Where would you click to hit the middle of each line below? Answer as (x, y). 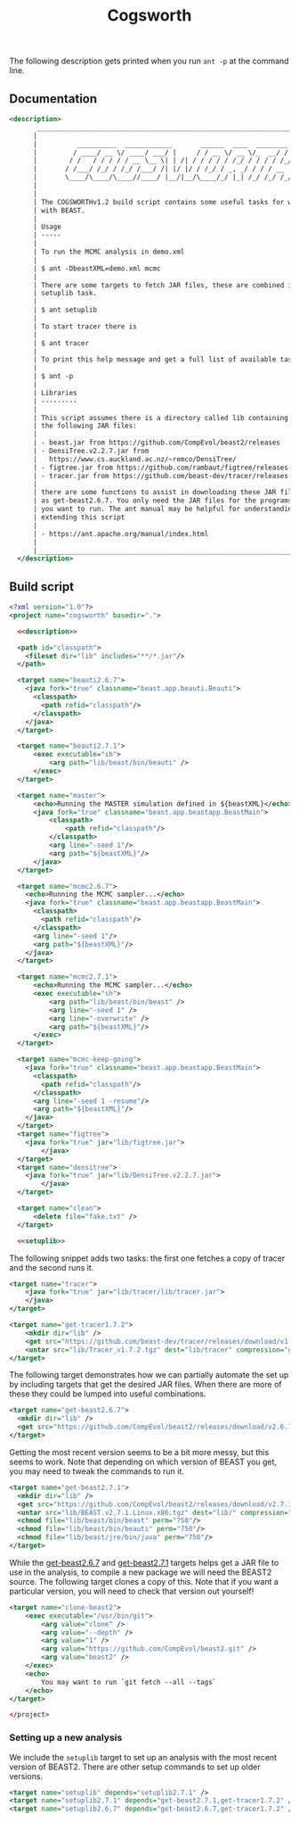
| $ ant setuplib (65, 310)
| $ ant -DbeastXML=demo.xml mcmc (97, 269)
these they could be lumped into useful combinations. (108, 1394)
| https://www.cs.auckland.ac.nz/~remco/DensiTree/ (135, 459)
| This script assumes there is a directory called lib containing (161, 418)
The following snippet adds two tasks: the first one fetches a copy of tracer (147, 1258)
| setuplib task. (65, 294)
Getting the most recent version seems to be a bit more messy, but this (139, 1452)
